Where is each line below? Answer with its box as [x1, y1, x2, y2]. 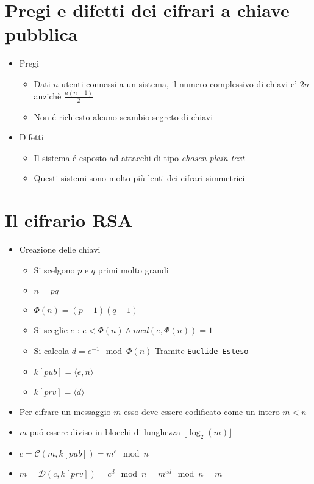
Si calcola [34, 344, 70, 356]
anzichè [34, 89, 62, 102]
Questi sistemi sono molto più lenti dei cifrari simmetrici [34, 172, 245, 184]
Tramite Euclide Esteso [154, 344, 249, 356]
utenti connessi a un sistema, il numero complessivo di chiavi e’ [61, 77, 297, 90]
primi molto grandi [98, 263, 169, 276]
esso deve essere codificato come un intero [124, 405, 280, 417]
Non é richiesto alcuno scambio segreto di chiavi [34, 110, 213, 123]
